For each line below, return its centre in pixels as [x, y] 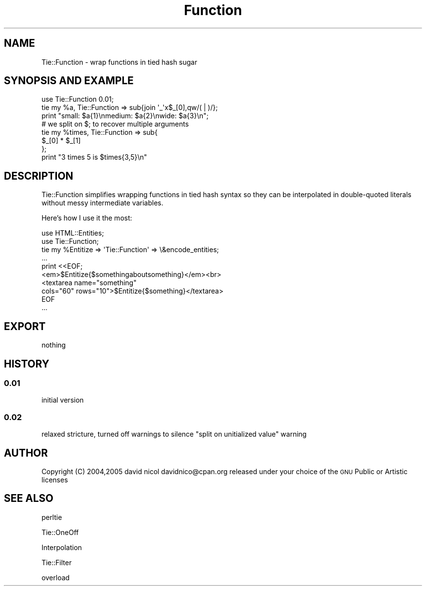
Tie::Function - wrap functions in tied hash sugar [119, 62]
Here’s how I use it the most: [87, 218]
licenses [55, 479]
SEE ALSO [29, 498]
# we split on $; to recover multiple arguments [115, 124]
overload [56, 577]
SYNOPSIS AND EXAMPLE [69, 81]
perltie [52, 517]
